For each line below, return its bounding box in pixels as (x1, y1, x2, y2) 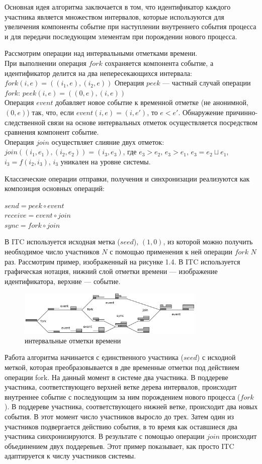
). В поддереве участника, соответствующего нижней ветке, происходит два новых (5, 401, 258, 412)
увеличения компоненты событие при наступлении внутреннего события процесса (5, 21, 256, 32)
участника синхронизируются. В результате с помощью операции (5, 431, 205, 441)
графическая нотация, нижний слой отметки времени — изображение (5, 266, 218, 276)
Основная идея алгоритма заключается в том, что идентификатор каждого (5, 2, 231, 12)
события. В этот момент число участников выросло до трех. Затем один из (5, 411, 234, 422)
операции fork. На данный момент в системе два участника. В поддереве (5, 372, 228, 382)
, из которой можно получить (163, 236, 253, 247)
